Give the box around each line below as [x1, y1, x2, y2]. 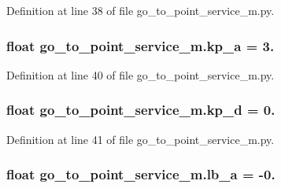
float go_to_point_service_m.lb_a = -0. [6, 164, 275, 184]
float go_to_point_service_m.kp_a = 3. [6, 35, 275, 55]
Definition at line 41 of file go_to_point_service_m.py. [6, 131, 275, 147]
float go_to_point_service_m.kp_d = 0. [6, 100, 275, 120]
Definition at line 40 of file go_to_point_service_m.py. [6, 66, 275, 83]
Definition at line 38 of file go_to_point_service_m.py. [6, 2, 275, 18]
